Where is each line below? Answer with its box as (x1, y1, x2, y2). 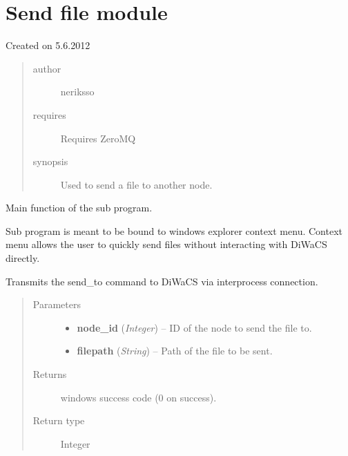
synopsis (32, 154, 68, 169)
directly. (6, 251, 40, 265)
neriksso (60, 84, 95, 99)
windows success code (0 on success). (60, 390, 217, 404)
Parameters (32, 297, 81, 312)
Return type (32, 413, 85, 428)
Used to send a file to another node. (60, 177, 213, 191)
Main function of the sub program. (6, 200, 153, 215)
